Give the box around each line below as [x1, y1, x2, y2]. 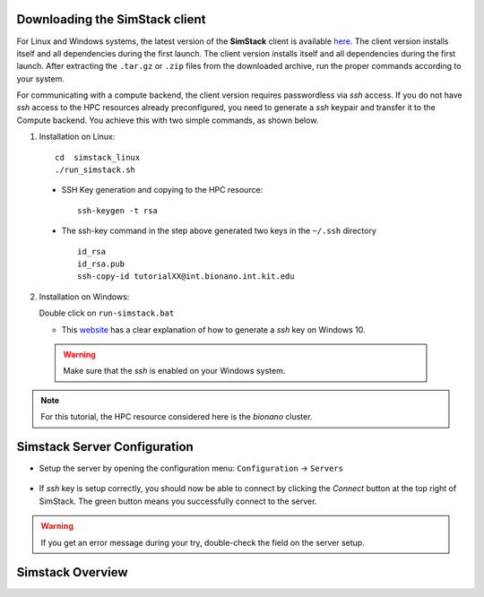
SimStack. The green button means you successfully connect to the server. [39, 496, 317, 506]
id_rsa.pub [77, 258, 125, 269]
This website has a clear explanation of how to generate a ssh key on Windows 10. [61, 324, 366, 335]
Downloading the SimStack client [16, 12, 206, 27]
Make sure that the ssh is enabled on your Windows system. [63, 366, 286, 376]
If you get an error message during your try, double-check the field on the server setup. [40, 537, 365, 548]
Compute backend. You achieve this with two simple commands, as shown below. [16, 115, 319, 125]
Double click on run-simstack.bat [39, 307, 175, 318]
